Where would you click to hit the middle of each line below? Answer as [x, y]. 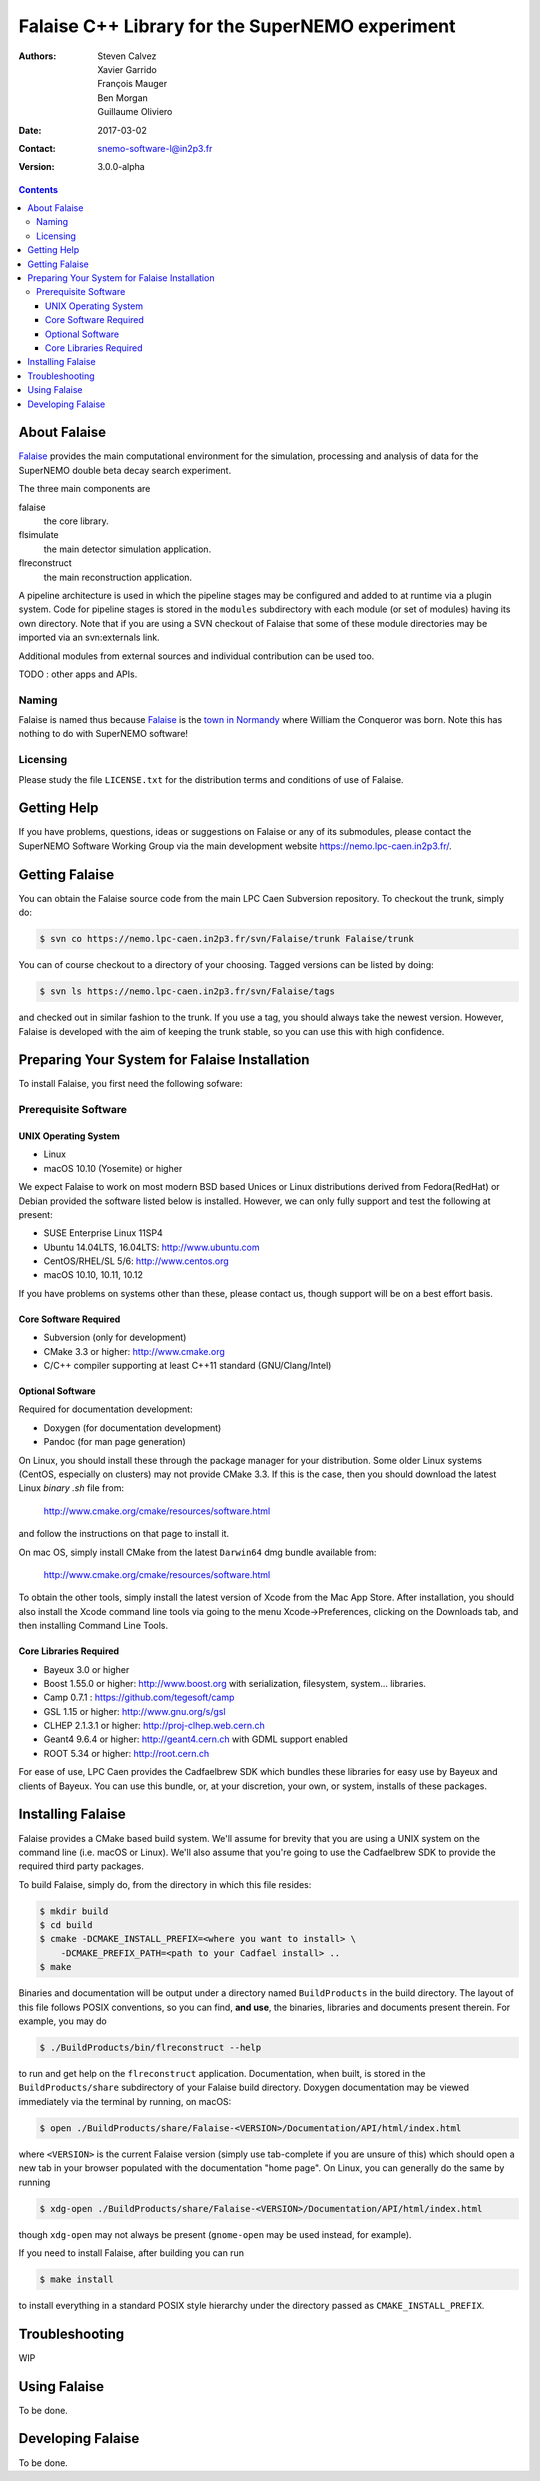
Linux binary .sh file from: [71, 1488]
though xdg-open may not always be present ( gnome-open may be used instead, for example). [215, 2234]
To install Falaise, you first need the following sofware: [130, 1084]
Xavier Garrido [127, 69]
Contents [38, 189]
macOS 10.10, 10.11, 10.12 [93, 1275]
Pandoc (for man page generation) [115, 1442]
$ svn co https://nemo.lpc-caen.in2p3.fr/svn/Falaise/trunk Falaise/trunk [227, 939]
